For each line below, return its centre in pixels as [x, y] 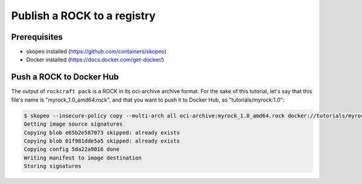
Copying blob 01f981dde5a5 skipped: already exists [102, 141]
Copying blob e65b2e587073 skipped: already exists [102, 133]
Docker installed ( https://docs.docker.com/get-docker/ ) [95, 60]
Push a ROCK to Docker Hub [65, 77]
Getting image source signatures [73, 124]
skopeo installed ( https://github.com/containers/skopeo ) [97, 52]
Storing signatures [52, 166]
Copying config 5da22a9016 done [72, 149]
